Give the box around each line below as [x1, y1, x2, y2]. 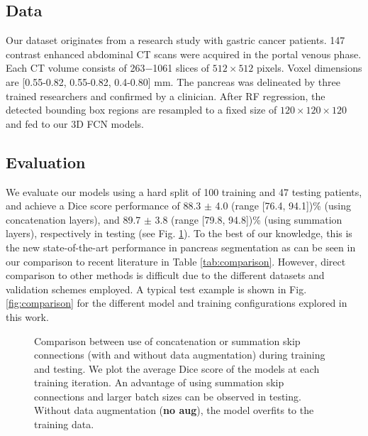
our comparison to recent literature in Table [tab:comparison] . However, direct [6, 254, 346, 268]
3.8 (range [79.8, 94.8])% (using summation [155, 212, 342, 227]
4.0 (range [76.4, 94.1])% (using [215, 198, 352, 213]
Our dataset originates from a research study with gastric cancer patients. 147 [6, 33, 345, 48]
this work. [6, 309, 49, 324]
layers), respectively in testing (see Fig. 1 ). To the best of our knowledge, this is [6, 226, 352, 241]
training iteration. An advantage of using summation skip [34, 375, 284, 390]
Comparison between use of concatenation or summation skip [34, 333, 301, 348]
